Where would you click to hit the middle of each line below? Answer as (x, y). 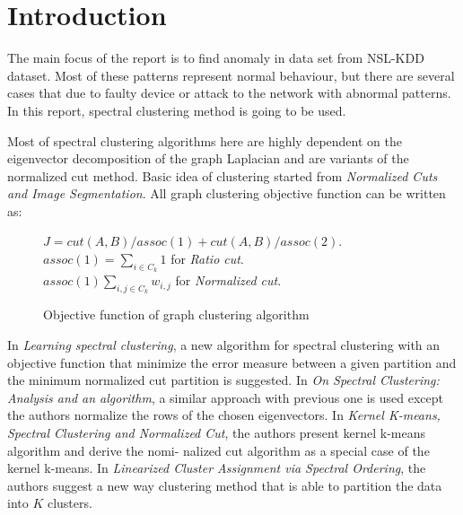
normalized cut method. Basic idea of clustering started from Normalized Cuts (223, 175)
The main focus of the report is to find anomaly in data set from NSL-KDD (216, 58)
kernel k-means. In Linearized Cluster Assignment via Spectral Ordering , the (217, 468)
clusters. (70, 503)
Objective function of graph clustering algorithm (176, 314)
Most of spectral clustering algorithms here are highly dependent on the (205, 140)
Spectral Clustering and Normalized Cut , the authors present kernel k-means (217, 433)
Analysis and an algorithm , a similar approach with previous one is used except (226, 397)
